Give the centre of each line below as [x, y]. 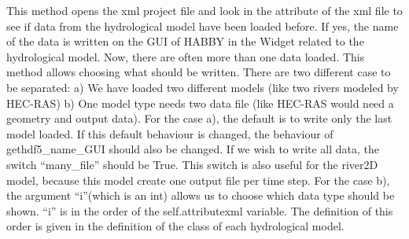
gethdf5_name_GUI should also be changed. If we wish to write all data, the [193, 149]
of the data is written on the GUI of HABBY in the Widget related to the [185, 41]
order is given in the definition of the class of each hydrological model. [175, 226]
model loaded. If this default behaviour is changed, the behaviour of [170, 133]
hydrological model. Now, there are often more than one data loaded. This [186, 56]
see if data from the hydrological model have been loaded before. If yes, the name [203, 26]
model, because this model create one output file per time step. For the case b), [198, 180]
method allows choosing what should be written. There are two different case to [199, 72]
